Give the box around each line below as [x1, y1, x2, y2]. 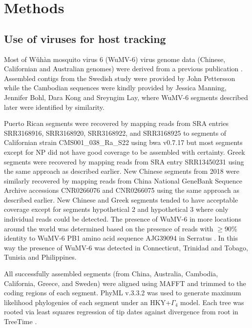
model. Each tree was [180, 297, 244, 307]
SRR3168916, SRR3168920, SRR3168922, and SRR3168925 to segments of [4, 127, 227, 138]
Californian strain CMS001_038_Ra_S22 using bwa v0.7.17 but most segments [4, 137, 243, 147]
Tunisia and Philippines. [4, 252, 77, 262]
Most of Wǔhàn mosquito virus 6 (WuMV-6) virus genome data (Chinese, [4, 54, 226, 64]
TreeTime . [4, 316, 37, 327]
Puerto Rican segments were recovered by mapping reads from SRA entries [4, 118, 229, 128]
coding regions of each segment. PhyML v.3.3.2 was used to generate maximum [4, 287, 241, 298]
